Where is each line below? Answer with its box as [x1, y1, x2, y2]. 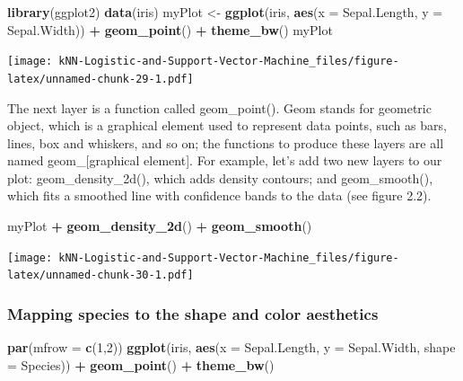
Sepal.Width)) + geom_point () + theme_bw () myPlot [7, 20, 333, 39]
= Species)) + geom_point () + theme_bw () [7, 355, 275, 374]
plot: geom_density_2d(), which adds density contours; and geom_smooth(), [7, 168, 433, 187]
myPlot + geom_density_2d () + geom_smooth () [7, 217, 312, 235]
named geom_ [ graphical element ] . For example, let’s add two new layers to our [7, 151, 442, 170]
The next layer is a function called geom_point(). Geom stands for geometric [7, 98, 432, 117]
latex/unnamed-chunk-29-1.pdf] [7, 72, 194, 85]
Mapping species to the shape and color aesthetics [7, 302, 379, 324]
